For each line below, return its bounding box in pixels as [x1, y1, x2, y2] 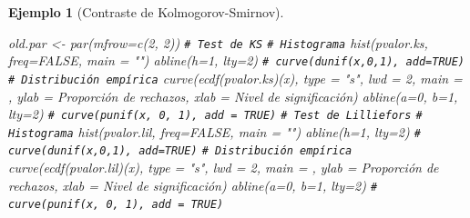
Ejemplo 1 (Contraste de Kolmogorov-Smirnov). [8, 3, 284, 21]
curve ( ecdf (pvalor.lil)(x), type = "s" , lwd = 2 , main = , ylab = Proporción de [8, 158, 439, 177]
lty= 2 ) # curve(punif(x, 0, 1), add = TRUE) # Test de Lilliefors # [8, 104, 423, 124]
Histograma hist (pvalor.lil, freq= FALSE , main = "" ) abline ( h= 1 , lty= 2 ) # [8, 122, 421, 141]
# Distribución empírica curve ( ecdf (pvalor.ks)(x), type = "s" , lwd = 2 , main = [8, 68, 463, 87]
